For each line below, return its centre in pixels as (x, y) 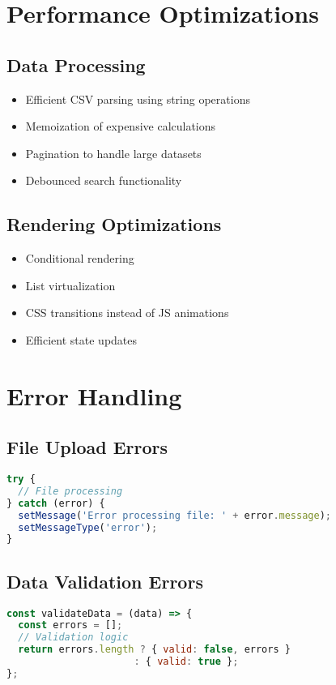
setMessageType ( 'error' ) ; (88, 527)
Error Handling (94, 395)
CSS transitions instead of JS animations (127, 313)
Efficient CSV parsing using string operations (138, 98)
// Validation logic (73, 638)
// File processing (70, 491)
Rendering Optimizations (114, 224)
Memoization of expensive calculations (121, 126)
